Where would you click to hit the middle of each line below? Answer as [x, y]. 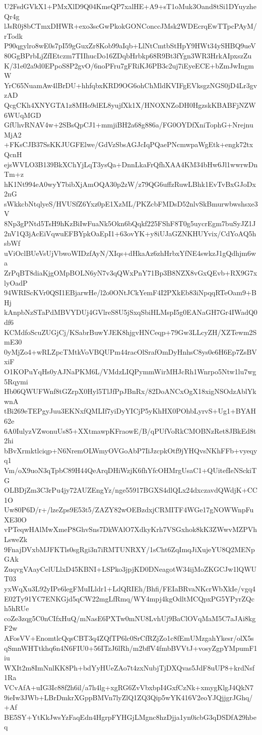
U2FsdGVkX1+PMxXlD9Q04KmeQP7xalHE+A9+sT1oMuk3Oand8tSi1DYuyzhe [130, 6]
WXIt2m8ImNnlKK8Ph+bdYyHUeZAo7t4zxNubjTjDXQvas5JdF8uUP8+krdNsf [129, 667]
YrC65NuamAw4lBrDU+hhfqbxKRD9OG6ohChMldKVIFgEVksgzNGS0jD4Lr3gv [131, 85]
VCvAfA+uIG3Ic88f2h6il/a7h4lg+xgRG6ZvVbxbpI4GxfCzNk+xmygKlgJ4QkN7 [129, 687]
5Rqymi [16, 381]
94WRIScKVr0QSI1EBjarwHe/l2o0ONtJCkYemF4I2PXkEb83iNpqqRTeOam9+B [130, 292]
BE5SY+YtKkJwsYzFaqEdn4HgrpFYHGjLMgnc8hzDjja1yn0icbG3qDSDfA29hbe [130, 717]
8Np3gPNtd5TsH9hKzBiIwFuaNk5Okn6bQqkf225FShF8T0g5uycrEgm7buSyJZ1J [130, 223]
